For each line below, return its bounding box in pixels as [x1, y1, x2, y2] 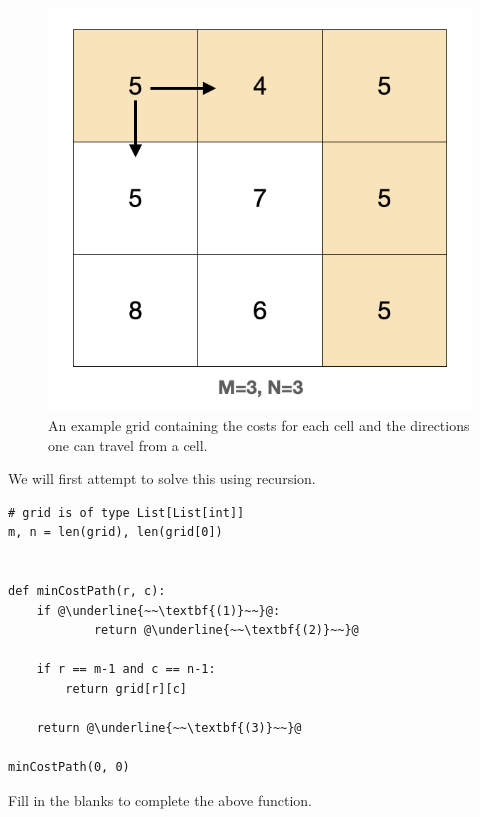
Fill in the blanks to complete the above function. [8, 790, 313, 811]
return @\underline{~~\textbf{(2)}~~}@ [93, 623, 359, 638]
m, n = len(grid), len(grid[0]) [8, 525, 223, 540]
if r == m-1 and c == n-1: [36, 662, 216, 677]
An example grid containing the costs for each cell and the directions [48, 414, 470, 435]
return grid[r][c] [65, 682, 187, 697]
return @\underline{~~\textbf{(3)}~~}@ [36, 721, 302, 736]
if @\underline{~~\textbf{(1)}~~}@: [36, 603, 281, 618]
